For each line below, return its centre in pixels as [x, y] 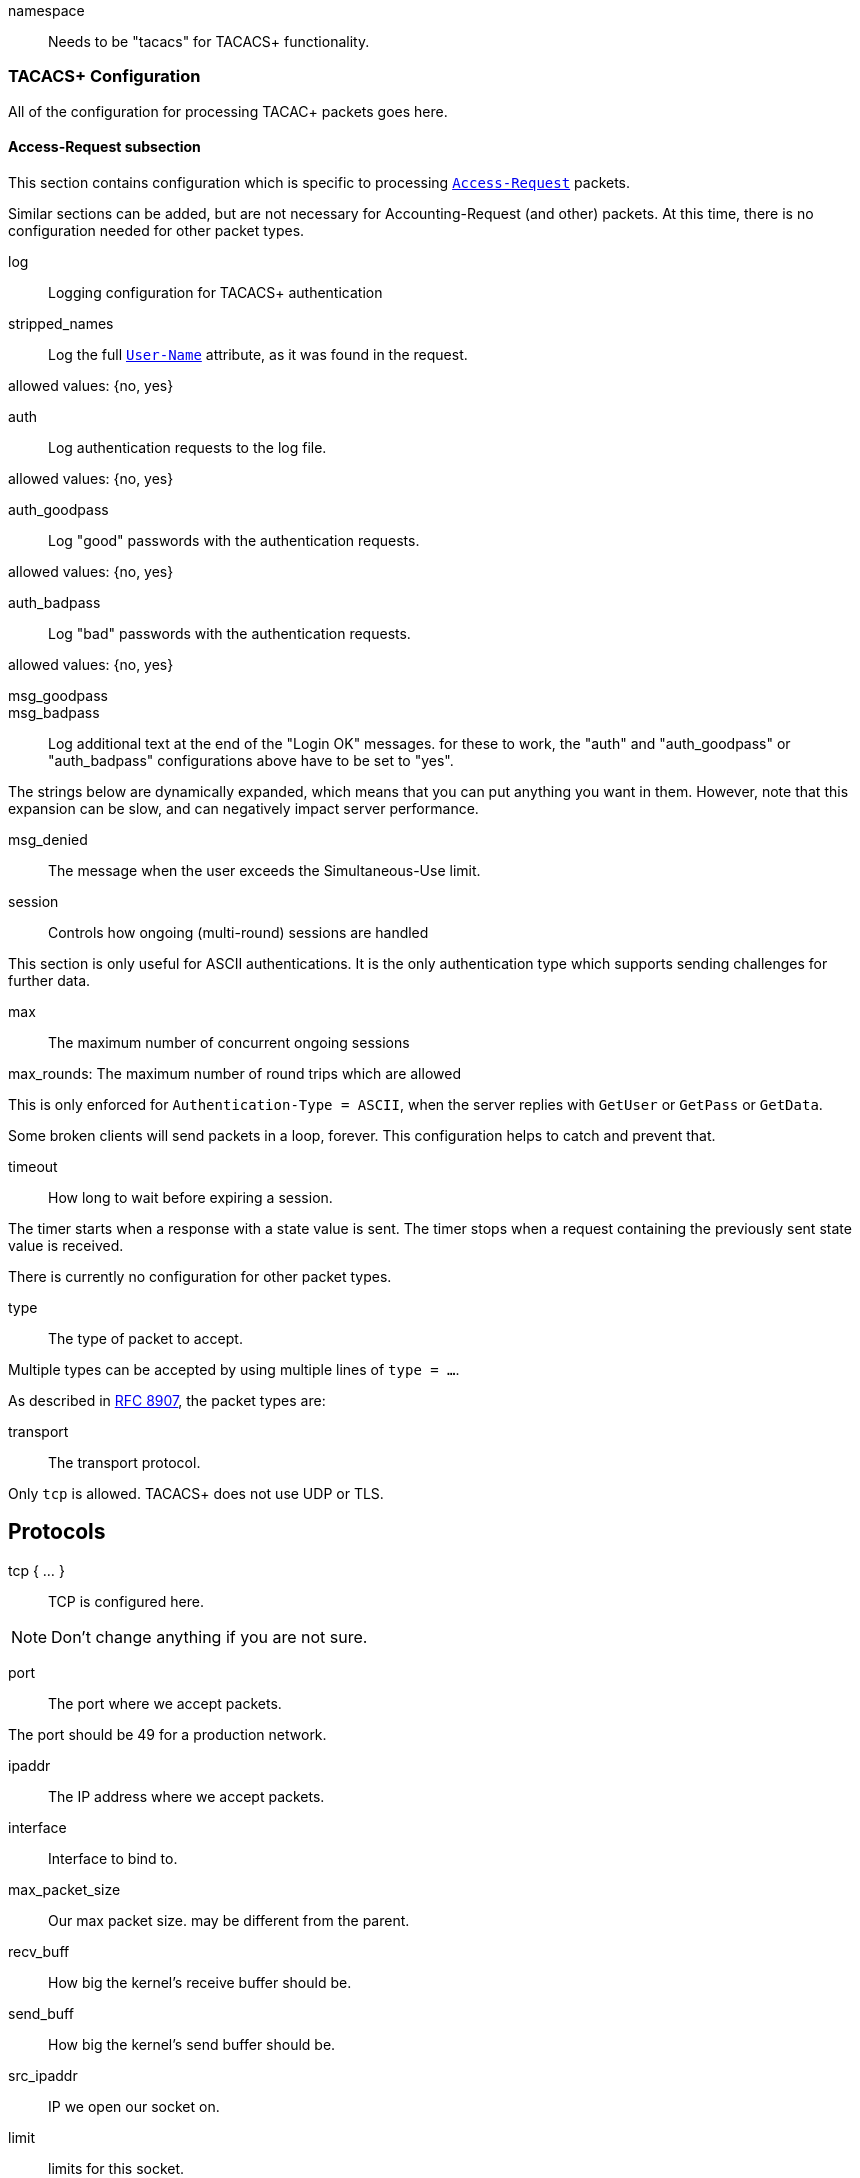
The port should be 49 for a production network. [167, 1734]
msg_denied [48, 839]
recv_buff [39, 1951]
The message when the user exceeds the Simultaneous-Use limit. [264, 870]
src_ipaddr [43, 2075]
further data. [49, 980]
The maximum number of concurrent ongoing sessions [229, 1042]
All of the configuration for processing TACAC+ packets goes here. [228, 111]
